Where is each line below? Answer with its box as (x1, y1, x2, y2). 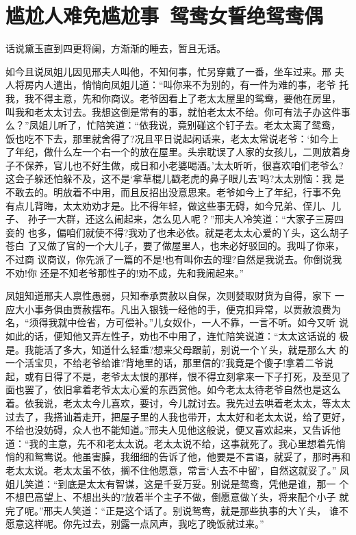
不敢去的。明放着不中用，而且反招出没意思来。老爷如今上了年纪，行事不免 (5, 185, 341, 199)
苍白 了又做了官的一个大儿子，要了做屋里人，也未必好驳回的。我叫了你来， (5, 238, 344, 253)
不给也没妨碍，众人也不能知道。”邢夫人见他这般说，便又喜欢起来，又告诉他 (5, 423, 341, 437)
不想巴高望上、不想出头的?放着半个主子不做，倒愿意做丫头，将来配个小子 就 (5, 490, 349, 504)
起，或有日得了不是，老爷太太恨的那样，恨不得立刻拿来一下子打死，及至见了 (5, 369, 351, 383)
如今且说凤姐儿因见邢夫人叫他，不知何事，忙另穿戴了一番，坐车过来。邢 (5, 64, 331, 78)
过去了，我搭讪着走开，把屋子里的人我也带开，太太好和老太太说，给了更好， (5, 409, 351, 423)
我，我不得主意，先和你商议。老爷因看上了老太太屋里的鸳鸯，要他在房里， (5, 90, 341, 105)
